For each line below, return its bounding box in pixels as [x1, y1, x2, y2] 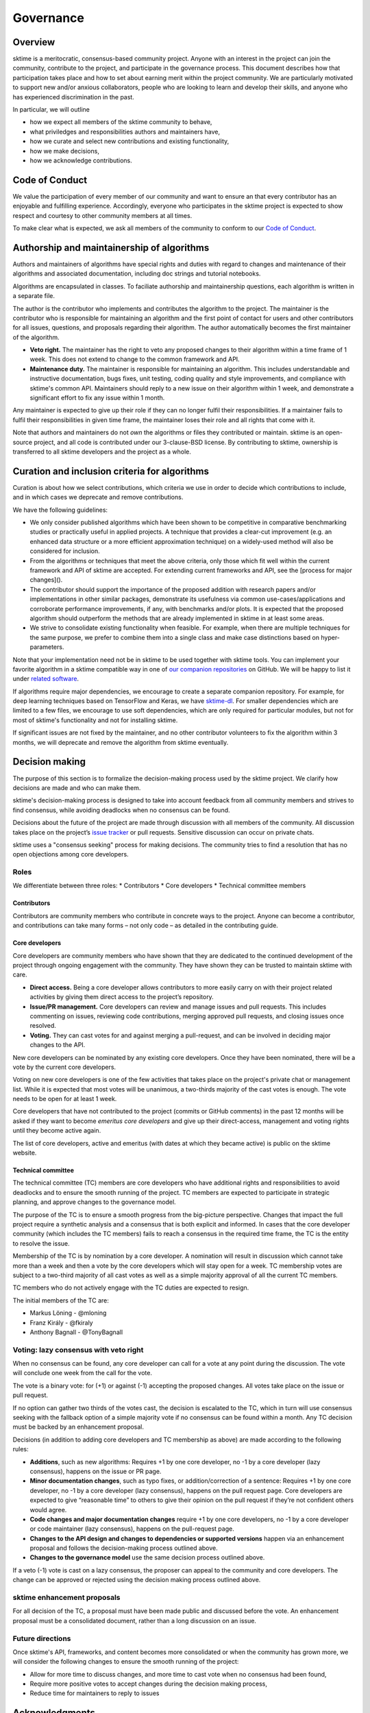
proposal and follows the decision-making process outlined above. [29, 1544, 219, 1552]
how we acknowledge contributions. [29, 156, 133, 164]
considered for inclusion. [29, 547, 101, 555]
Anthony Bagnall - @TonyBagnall [29, 1328, 123, 1336]
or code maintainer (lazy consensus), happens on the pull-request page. [29, 1525, 234, 1533]
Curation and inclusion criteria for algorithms [12, 465, 209, 477]
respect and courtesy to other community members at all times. [12, 211, 193, 219]
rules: [12, 1445, 29, 1453]
